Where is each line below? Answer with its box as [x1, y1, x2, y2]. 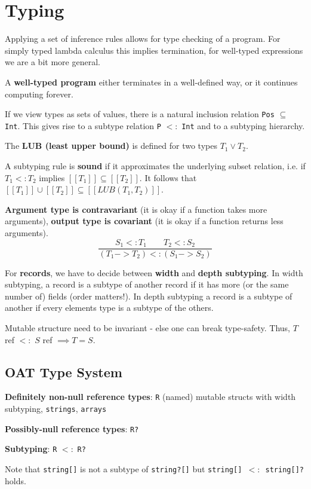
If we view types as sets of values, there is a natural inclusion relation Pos [5, 108, 275, 120]
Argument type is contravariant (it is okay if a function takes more [5, 203, 267, 215]
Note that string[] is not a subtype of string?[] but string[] [5, 463, 242, 475]
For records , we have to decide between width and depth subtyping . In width [5, 266, 303, 279]
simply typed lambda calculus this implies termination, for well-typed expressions [5, 44, 303, 56]
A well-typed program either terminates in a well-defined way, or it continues [5, 75, 298, 88]
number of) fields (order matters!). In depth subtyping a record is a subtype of [5, 289, 292, 302]
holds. [5, 474, 26, 487]
